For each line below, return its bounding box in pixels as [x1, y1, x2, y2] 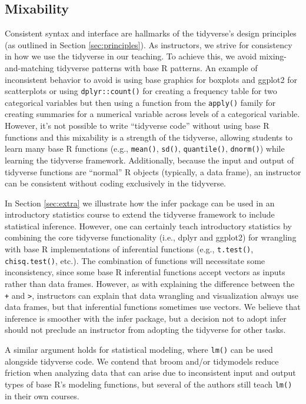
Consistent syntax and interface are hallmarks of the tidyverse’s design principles [5, 27, 297, 39]
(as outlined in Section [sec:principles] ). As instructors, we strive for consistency [5, 38, 292, 51]
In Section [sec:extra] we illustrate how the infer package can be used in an [5, 196, 275, 209]
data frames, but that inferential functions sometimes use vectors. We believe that [5, 301, 301, 313]
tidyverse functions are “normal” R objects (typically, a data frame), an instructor [5, 165, 301, 178]
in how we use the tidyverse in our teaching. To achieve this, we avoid [5, 50, 257, 62]
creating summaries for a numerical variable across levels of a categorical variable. [5, 108, 300, 120]
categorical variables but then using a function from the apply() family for [5, 96, 276, 108]
